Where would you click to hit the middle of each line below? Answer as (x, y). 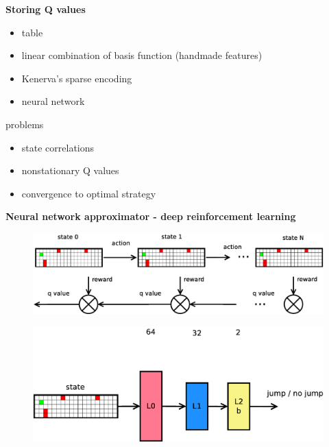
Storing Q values (46, 9)
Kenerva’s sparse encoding (77, 78)
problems (25, 124)
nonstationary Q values (70, 170)
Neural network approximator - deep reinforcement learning (151, 216)
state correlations (58, 147)
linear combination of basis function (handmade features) (142, 55)
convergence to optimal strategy (89, 193)
